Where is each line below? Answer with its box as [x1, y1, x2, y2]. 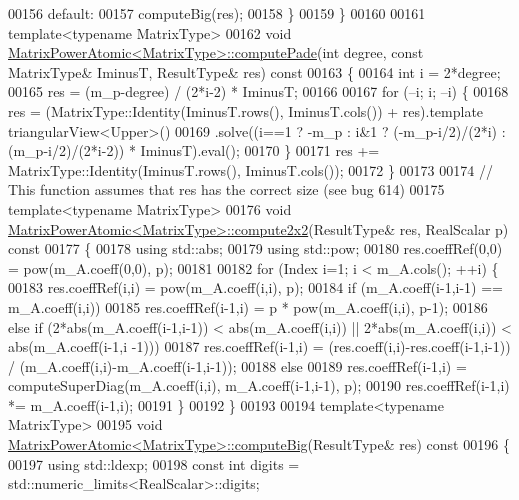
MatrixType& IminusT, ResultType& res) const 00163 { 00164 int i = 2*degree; [8, 61, 501, 82]
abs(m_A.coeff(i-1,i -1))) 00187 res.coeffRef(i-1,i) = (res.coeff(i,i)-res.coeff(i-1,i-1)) [8, 336, 511, 357]
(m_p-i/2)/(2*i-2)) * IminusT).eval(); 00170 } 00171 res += [8, 140, 380, 161]
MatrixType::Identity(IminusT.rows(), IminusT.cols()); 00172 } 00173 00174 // [8, 159, 493, 180]
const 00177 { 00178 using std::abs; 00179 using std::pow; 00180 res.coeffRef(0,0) [8, 238, 503, 259]
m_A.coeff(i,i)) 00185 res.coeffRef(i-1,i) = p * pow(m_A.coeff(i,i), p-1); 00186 [8, 296, 488, 317]
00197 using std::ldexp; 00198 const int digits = [8, 453, 300, 474]
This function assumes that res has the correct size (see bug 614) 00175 [8, 179, 445, 200]
